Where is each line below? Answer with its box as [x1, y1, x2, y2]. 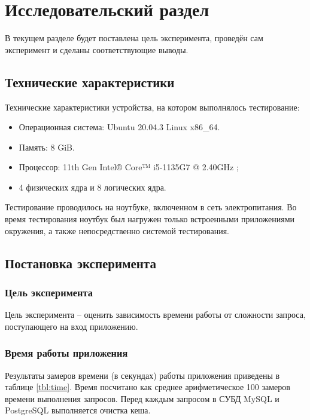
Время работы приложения [5, 345, 128, 360]
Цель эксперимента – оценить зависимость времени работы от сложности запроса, [5, 308, 306, 321]
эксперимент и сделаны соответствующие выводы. [5, 43, 189, 56]
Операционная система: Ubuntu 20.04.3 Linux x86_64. [19, 121, 220, 133]
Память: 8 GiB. [19, 140, 75, 153]
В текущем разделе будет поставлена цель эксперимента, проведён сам [5, 32, 263, 44]
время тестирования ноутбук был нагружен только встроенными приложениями [5, 213, 295, 225]
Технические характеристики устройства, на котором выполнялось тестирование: [5, 100, 300, 113]
